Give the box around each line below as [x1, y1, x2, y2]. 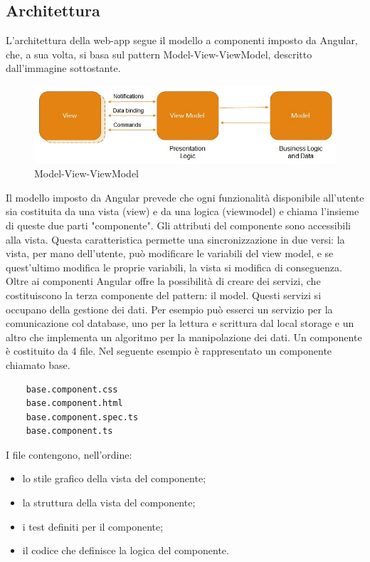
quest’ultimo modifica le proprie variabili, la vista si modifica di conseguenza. [6, 259, 342, 274]
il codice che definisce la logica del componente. [22, 543, 229, 558]
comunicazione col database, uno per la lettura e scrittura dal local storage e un [6, 316, 354, 331]
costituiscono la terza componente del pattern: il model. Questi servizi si [6, 287, 322, 302]
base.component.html [26, 398, 123, 409]
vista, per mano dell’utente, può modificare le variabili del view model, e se [6, 246, 334, 261]
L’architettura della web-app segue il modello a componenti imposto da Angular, [6, 33, 358, 48]
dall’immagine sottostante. [6, 61, 121, 76]
